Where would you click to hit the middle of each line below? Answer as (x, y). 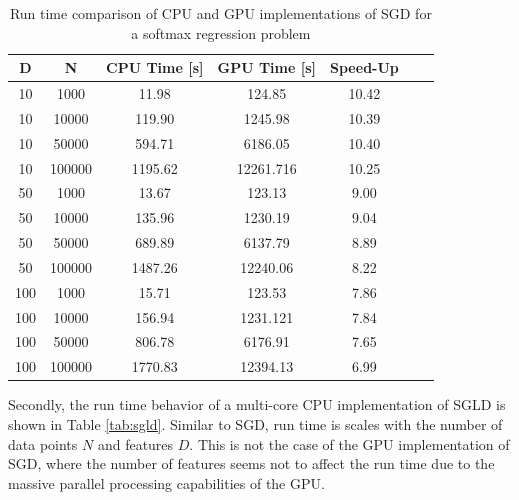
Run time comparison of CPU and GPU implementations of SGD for (220, 13)
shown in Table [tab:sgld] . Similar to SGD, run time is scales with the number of (255, 424)
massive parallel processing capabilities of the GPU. (166, 482)
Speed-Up (364, 67)
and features (135, 443)
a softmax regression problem (221, 32)
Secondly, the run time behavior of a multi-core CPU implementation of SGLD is (257, 404)
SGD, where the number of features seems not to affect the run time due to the (251, 463)
